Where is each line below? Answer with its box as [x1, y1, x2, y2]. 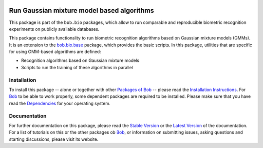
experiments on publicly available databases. [9, 26, 100, 32]
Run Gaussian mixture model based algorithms [9, 6, 154, 15]
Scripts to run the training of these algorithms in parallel [21, 64, 133, 70]
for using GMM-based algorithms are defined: [9, 49, 101, 55]
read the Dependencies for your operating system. [9, 100, 111, 106]
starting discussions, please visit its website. [9, 136, 98, 142]
